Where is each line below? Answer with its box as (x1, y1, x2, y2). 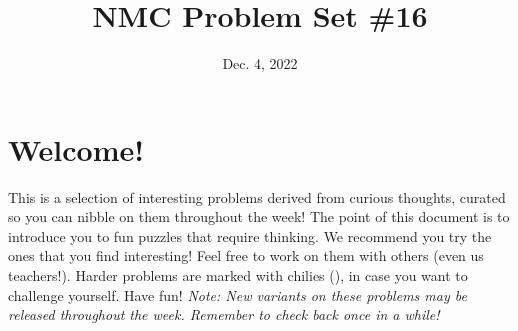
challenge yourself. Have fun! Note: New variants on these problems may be (8, 284, 467, 305)
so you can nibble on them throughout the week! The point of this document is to (8, 206, 510, 227)
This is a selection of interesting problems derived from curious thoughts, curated (8, 186, 506, 207)
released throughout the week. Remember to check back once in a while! (8, 304, 440, 325)
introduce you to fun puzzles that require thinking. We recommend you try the (8, 225, 492, 246)
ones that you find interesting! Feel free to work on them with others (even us (8, 245, 484, 266)
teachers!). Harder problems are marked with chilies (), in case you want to (8, 265, 468, 286)
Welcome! (8, 128, 145, 169)
